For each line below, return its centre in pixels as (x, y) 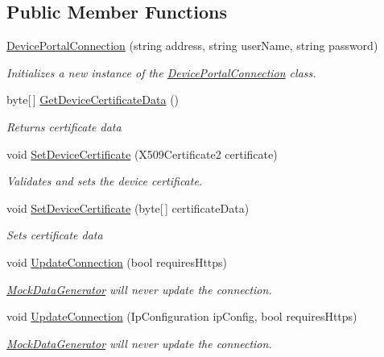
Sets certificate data (55, 235)
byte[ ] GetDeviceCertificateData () (93, 100)
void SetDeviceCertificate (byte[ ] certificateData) (128, 208)
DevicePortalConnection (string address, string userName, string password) (192, 46)
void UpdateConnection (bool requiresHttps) (117, 262)
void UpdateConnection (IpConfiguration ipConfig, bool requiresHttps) (182, 316)
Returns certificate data (64, 126)
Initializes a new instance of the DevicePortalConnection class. (161, 72)
